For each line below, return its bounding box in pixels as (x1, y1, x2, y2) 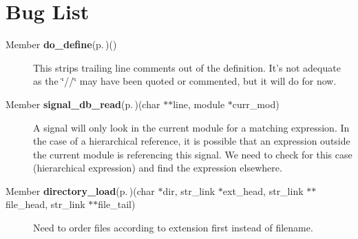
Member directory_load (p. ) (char (6, 183, 155, 198)
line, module (173, 96, 225, 111)
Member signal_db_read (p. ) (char (6, 96, 160, 111)
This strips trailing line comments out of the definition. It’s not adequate (33, 60, 341, 74)
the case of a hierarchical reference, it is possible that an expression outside (33, 134, 350, 148)
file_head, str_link (6, 197, 85, 211)
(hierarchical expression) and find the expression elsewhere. (33, 160, 282, 175)
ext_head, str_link (222, 183, 304, 198)
